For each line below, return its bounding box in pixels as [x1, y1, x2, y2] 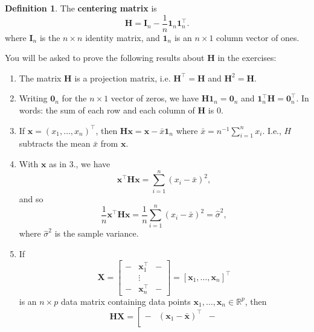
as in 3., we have [49, 158, 111, 170]
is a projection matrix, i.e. [74, 71, 171, 84]
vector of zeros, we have [111, 92, 199, 104]
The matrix [19, 71, 62, 84]
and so [19, 192, 43, 205]
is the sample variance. [54, 227, 139, 240]
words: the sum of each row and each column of [19, 104, 195, 117]
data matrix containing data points [61, 295, 191, 307]
